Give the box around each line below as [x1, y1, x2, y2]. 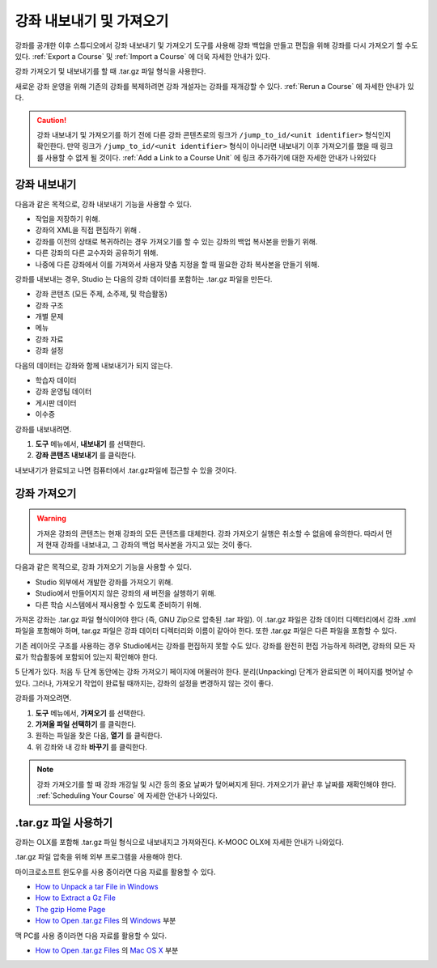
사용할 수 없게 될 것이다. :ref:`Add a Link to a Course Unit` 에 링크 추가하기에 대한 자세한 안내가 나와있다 [45, 152, 376, 162]
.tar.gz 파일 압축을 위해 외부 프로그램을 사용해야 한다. [15, 852, 183, 862]
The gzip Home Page [35, 904, 106, 914]
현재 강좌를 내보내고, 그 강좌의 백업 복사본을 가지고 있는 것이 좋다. [45, 539, 252, 550]
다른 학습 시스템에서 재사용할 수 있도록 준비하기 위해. [35, 600, 202, 609]
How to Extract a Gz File [35, 893, 117, 902]
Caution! [36, 115, 67, 125]
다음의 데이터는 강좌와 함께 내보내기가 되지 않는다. [15, 360, 173, 370]
